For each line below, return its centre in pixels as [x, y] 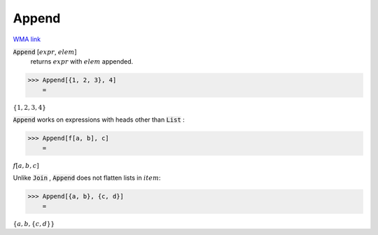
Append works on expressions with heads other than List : [99, 120]
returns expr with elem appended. [82, 62]
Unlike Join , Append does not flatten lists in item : [87, 178]
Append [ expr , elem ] [45, 52]
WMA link [27, 39]
